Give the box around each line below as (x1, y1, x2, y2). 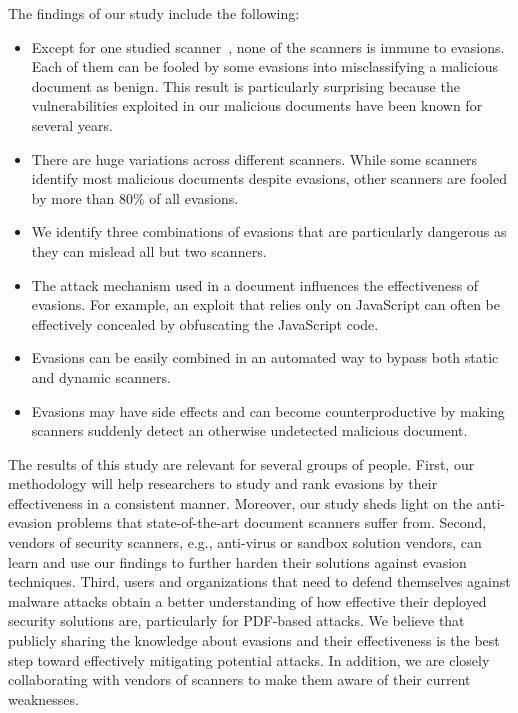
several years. (31, 114, 113, 135)
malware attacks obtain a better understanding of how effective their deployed (8, 590, 487, 611)
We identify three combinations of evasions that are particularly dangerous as (31, 221, 507, 242)
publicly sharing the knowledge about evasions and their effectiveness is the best (8, 630, 500, 651)
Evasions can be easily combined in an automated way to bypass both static (31, 347, 499, 368)
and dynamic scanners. (31, 366, 171, 387)
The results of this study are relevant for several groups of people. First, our (8, 453, 475, 474)
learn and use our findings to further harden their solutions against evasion (8, 551, 467, 572)
